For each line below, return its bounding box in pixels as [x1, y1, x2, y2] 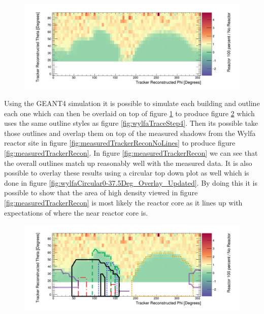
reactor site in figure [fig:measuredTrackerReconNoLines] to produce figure [4, 137, 236, 148]
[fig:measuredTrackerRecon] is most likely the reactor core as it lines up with [4, 197, 243, 208]
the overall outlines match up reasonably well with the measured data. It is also [4, 157, 252, 168]
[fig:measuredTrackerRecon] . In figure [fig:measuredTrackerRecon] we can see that [4, 148, 258, 158]
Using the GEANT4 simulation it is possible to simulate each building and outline [4, 98, 260, 109]
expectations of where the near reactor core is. [4, 207, 148, 218]
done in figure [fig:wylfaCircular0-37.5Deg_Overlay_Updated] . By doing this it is [4, 177, 257, 188]
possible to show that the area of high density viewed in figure [4, 187, 198, 198]
